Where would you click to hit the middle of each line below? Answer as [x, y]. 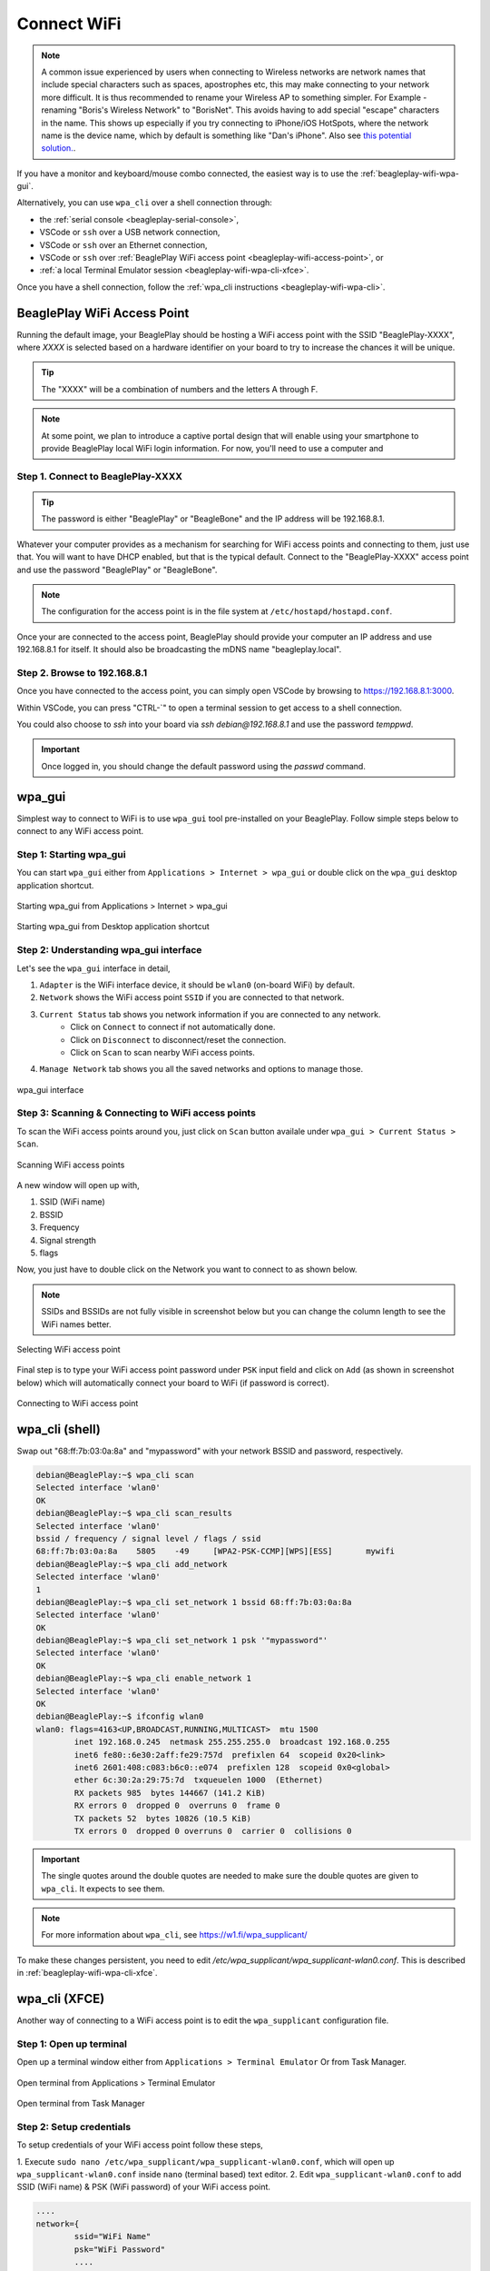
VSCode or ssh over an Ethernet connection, [123, 244]
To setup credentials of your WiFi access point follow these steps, [140, 2145]
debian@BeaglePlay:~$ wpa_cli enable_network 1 [143, 1679]
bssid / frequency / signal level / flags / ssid [148, 1538]
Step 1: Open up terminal [72, 2044]
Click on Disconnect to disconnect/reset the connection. [178, 1039]
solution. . [59, 148]
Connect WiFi [69, 24]
